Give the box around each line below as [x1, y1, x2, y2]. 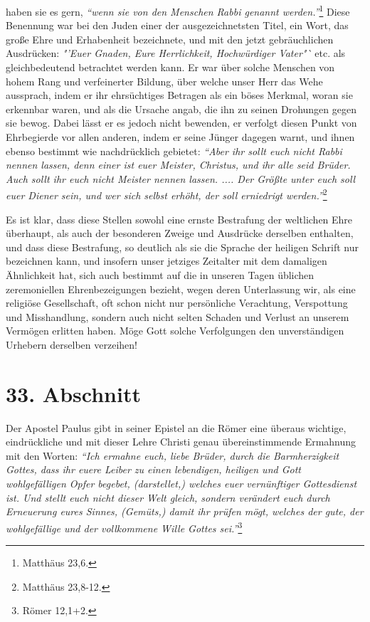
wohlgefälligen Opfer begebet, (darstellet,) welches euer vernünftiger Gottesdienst [6, 476, 357, 491]
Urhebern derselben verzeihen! [6, 337, 137, 352]
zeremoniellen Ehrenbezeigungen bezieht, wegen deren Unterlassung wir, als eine [6, 281, 356, 296]
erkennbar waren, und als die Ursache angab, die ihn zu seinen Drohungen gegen [6, 101, 356, 116]
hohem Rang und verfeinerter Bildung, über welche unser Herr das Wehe [6, 73, 323, 88]
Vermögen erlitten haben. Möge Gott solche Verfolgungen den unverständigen [6, 323, 344, 338]
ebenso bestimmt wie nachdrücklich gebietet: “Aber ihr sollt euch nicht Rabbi [6, 143, 342, 158]
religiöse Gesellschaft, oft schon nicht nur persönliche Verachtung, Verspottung [6, 295, 348, 310]
